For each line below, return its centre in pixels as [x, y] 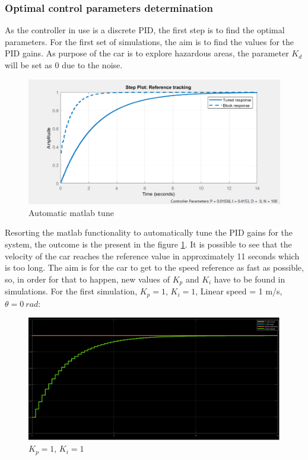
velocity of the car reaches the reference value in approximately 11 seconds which [152, 256]
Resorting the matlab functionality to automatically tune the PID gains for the [149, 232]
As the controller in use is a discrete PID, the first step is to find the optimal [145, 30]
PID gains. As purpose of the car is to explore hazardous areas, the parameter [147, 53]
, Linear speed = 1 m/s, [239, 291]
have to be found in [250, 279]
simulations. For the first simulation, [71, 291]
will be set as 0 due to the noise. [64, 65]
